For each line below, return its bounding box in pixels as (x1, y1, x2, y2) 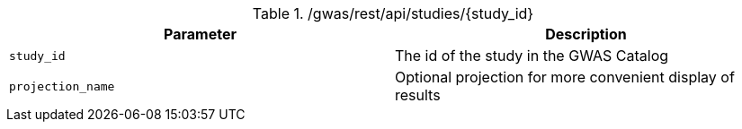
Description (545, 25, 627, 43)
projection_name (9, 79, 115, 93)
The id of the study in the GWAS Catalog (395, 47, 669, 64)
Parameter (164, 25, 237, 43)
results (395, 86, 441, 104)
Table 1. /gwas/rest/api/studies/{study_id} (252, 4, 534, 22)
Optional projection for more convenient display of (395, 68, 735, 86)
